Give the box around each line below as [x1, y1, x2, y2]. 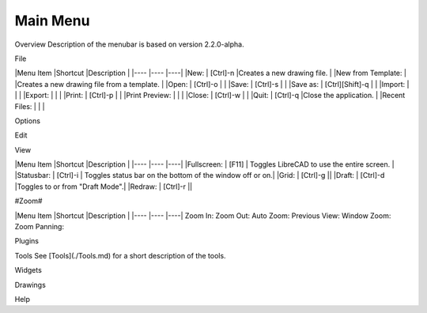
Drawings [14, 280, 47, 289]
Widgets [14, 266, 43, 275]
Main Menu [14, 12, 90, 29]
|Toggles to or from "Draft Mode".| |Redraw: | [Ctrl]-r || [14, 182, 193, 191]
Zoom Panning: [14, 222, 65, 232]
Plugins [14, 236, 40, 246]
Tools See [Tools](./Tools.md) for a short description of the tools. [14, 251, 226, 260]
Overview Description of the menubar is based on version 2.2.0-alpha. [14, 40, 244, 49]
